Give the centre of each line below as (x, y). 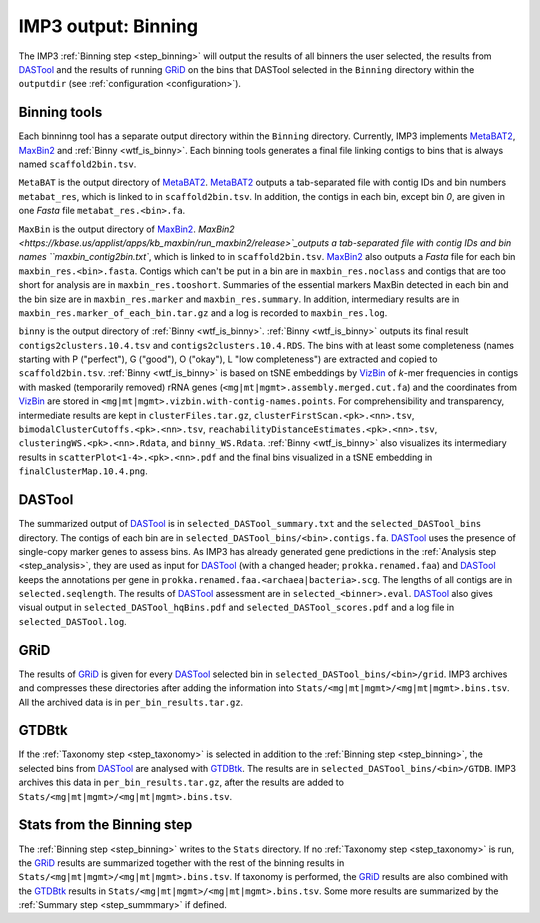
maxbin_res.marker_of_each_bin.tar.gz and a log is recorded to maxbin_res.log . (203, 312)
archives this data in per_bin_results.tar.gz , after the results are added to (181, 782)
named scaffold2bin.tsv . (77, 164)
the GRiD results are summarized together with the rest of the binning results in (181, 862)
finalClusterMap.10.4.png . (83, 471)
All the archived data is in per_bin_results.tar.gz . (131, 702)
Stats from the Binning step (105, 825)
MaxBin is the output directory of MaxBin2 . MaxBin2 (126, 229)
